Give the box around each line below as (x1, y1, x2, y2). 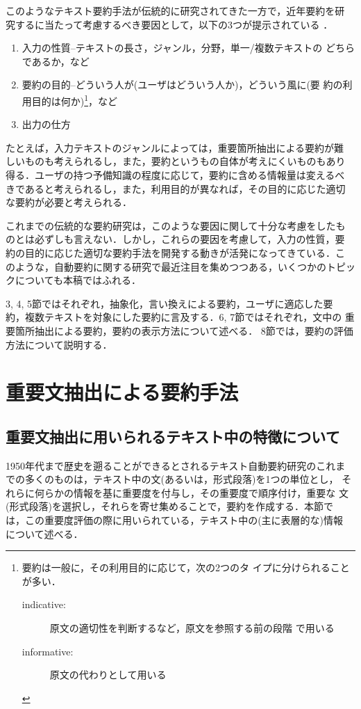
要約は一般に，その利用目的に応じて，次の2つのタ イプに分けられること (22, 560, 350, 575)
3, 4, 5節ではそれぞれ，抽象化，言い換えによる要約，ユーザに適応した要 (6, 296, 333, 310)
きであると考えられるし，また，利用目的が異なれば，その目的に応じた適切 (6, 181, 346, 196)
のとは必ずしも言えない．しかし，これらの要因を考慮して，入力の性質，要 (6, 232, 345, 246)
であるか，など (22, 54, 90, 68)
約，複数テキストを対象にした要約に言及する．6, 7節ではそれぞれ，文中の (6, 310, 342, 324)
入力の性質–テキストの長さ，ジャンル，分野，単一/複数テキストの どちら (22, 40, 355, 55)
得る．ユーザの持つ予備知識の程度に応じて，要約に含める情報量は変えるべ (6, 168, 345, 182)
